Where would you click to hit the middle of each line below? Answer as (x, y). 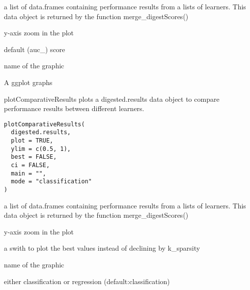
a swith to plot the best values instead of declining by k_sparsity (102, 248)
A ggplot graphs (28, 82)
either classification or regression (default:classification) (87, 281)
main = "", (28, 173)
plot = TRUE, (32, 141)
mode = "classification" (51, 182)
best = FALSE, (34, 157)
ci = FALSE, (30, 165)
